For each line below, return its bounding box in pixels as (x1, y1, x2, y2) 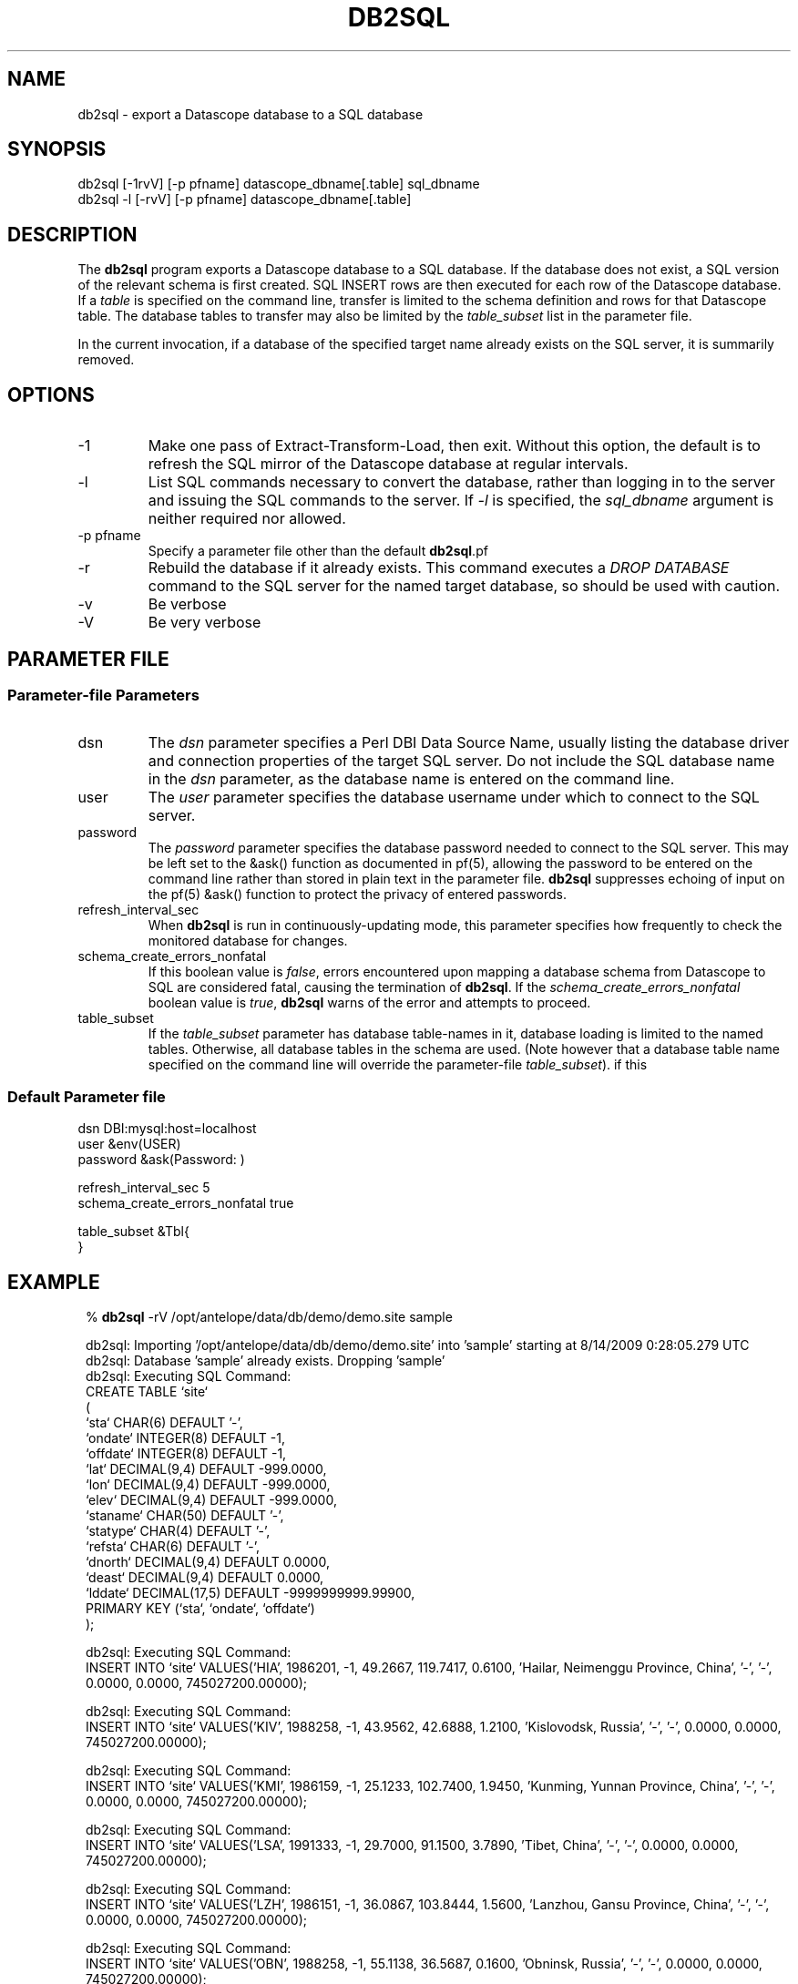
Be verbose (148, 595, 227, 614)
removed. (77, 352, 135, 368)
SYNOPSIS (7, 138, 107, 161)
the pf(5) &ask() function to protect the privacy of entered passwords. (148, 886, 568, 903)
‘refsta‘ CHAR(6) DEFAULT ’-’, (86, 1538, 261, 1554)
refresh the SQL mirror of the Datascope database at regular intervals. (148, 455, 629, 474)
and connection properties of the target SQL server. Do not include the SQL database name (148, 752, 775, 771)
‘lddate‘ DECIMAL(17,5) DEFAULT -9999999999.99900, (86, 1584, 415, 1600)
